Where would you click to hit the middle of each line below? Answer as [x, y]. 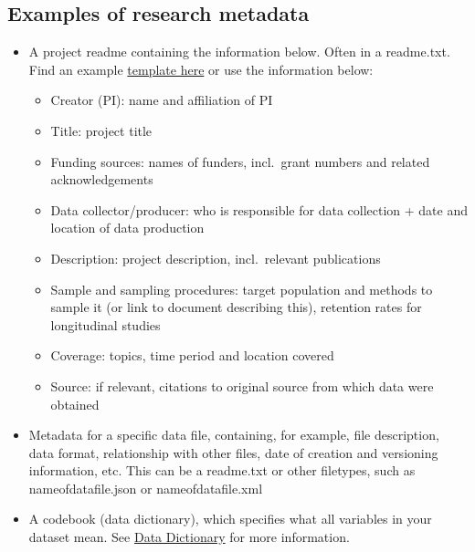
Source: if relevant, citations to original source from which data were [242, 385]
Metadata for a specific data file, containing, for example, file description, [234, 435]
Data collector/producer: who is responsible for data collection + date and [259, 209]
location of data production [127, 228]
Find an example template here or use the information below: [201, 69]
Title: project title [101, 130]
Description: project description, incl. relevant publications [216, 258]
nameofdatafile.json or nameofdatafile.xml [146, 488]
